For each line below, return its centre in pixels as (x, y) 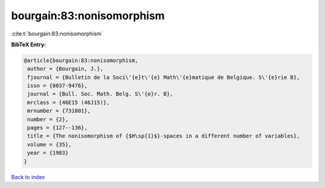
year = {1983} (48, 153)
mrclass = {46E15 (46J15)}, (69, 102)
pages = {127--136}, (57, 128)
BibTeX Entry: (29, 44)
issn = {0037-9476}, (57, 86)
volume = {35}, (50, 144)
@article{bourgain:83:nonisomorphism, (81, 60)
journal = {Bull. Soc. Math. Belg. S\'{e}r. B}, (100, 94)
